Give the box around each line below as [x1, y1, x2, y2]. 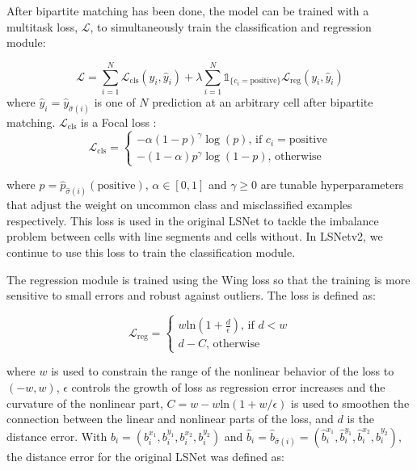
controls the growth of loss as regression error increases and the [71, 379, 385, 395]
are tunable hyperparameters [260, 176, 404, 193]
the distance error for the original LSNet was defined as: [6, 447, 285, 464]
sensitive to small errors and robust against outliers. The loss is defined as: [6, 287, 376, 304]
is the [347, 410, 374, 427]
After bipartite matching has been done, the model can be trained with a [6, 2, 369, 19]
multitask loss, [6, 18, 78, 35]
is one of [94, 93, 136, 110]
